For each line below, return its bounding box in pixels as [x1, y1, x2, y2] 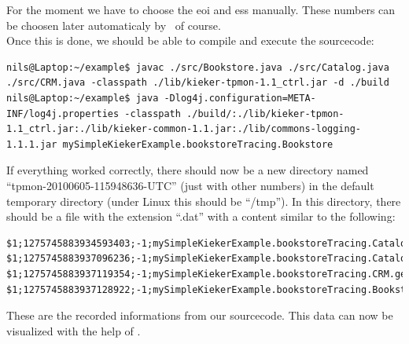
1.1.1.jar [6, 138, 57, 150]
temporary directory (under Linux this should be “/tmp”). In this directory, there [6, 192, 401, 209]
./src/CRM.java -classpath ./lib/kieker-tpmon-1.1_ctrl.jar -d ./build [6, 77, 389, 89]
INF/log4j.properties [6, 108, 120, 119]
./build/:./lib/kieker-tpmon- [186, 108, 345, 119]
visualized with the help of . [6, 322, 141, 339]
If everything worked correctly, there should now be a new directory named [6, 162, 369, 178]
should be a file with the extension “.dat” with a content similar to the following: [6, 208, 396, 225]
